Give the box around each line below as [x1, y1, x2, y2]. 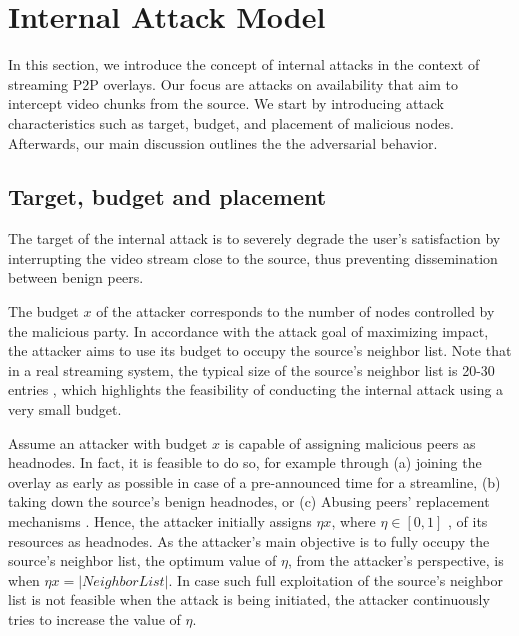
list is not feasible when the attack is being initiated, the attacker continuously [8, 589, 490, 610]
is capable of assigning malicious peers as [224, 432, 476, 453]
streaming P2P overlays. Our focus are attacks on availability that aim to [8, 73, 459, 94]
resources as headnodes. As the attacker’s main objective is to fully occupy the [8, 530, 490, 551]
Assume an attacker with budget [8, 432, 208, 453]
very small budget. [8, 399, 122, 420]
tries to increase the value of [8, 608, 181, 629]
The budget [8, 301, 79, 322]
